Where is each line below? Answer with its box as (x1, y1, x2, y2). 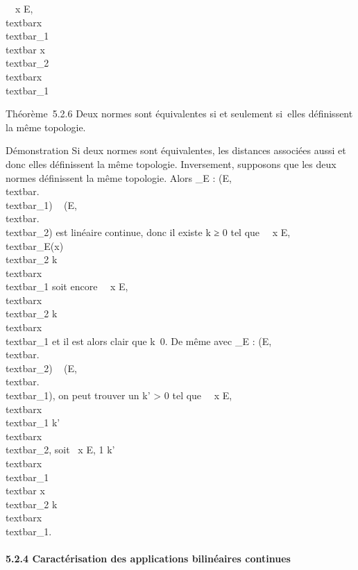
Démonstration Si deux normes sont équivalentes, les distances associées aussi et (6, 143, 346, 158)
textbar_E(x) (6, 238, 64, 253)
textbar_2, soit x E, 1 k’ (6, 442, 115, 457)
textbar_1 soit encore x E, (6, 279, 128, 294)
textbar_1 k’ (6, 415, 60, 430)
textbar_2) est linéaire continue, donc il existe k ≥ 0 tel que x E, (6, 224, 291, 239)
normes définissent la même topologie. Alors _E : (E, (6, 170, 232, 185)
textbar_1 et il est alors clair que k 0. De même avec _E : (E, (6, 333, 272, 348)
